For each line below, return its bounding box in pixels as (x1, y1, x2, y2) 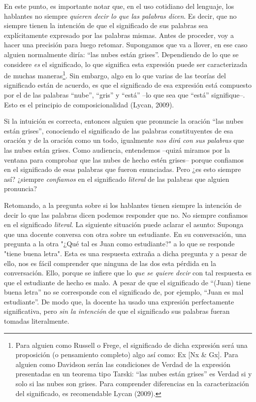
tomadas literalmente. (4, 316, 69, 326)
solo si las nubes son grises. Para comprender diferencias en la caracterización (15, 378, 249, 389)
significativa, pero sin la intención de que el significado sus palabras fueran (4, 306, 230, 316)
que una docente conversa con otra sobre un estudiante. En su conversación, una (4, 229, 247, 239)
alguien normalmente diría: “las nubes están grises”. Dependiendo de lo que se (4, 49, 239, 59)
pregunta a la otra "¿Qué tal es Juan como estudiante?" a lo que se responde (4, 238, 235, 249)
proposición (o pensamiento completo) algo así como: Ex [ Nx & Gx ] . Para (15, 349, 238, 360)
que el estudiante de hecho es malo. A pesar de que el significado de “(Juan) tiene (4, 277, 251, 287)
